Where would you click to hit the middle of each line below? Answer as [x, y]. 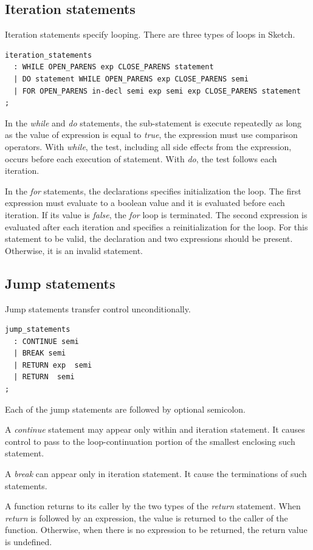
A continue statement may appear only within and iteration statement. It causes [155, 429]
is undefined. [29, 541]
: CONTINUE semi [46, 341]
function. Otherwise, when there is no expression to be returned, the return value [156, 530]
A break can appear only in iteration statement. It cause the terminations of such [156, 474]
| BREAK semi [40, 353]
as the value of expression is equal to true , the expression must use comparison [151, 135]
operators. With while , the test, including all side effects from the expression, [148, 146]
